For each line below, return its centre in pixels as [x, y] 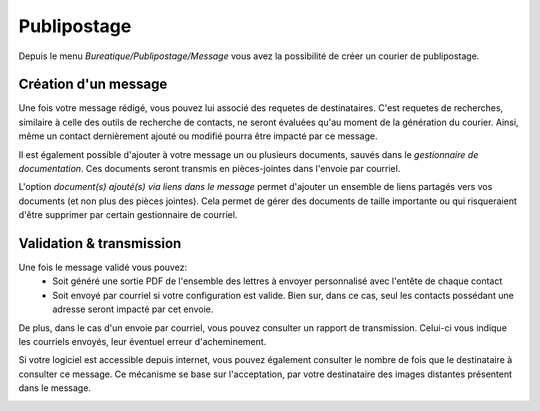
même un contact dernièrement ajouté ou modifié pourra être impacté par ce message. [198, 136]
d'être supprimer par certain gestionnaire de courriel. [128, 215]
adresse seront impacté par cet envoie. [133, 309]
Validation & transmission [100, 243]
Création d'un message [93, 84]
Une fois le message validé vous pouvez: [103, 267]
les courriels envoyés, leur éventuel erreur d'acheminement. [142, 342]
